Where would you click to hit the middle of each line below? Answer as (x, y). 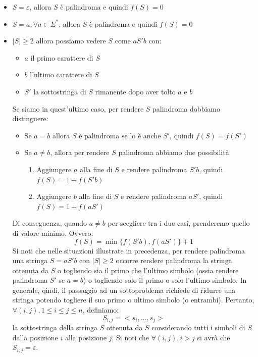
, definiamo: (101, 310)
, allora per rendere (80, 152)
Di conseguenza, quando (50, 223)
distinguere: (30, 118)
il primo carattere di (62, 57)
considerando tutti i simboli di (198, 327)
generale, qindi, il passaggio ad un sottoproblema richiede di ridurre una (124, 290)
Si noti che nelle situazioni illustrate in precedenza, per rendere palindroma (128, 250)
